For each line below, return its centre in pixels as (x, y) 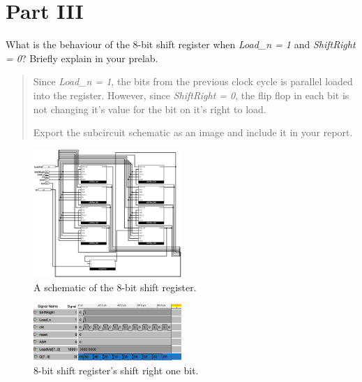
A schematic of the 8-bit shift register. (115, 287)
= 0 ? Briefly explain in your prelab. (82, 58)
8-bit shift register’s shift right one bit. (116, 370)
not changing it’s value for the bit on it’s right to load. (150, 109)
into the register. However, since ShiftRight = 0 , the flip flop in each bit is (191, 95)
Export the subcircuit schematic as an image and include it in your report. (193, 132)
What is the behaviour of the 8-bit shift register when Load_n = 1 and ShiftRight (181, 44)
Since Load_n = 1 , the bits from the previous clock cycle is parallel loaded (193, 81)
